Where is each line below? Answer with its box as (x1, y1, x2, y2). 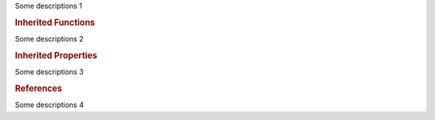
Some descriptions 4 (14, 100, 85, 110)
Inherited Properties (14, 50, 98, 61)
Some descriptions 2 (14, 34, 84, 44)
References (14, 82, 63, 94)
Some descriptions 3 (14, 67, 84, 77)
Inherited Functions (14, 17, 96, 28)
